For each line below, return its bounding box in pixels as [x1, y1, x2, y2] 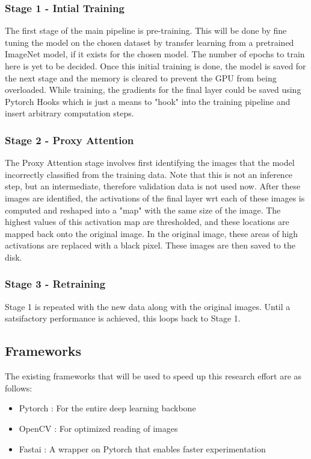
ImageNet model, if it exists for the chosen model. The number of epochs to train [5, 48, 305, 60]
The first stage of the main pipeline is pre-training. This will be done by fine [5, 24, 287, 37]
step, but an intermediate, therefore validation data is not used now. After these [5, 180, 301, 192]
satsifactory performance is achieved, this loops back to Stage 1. [5, 312, 241, 324]
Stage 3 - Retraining [5, 276, 106, 291]
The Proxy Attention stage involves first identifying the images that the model [5, 156, 295, 169]
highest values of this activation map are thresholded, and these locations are [5, 215, 289, 228]
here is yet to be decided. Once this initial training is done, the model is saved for [5, 60, 306, 72]
